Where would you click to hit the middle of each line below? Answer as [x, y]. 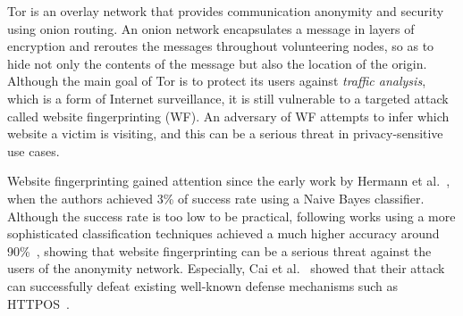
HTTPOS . [38, 303]
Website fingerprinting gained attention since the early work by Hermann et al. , [229, 181]
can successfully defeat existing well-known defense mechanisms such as [202, 285]
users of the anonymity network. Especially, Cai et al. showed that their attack [226, 268]
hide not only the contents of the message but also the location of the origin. [217, 63]
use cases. [34, 150]
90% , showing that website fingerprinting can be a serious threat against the [219, 250]
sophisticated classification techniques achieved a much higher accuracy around [223, 233]
